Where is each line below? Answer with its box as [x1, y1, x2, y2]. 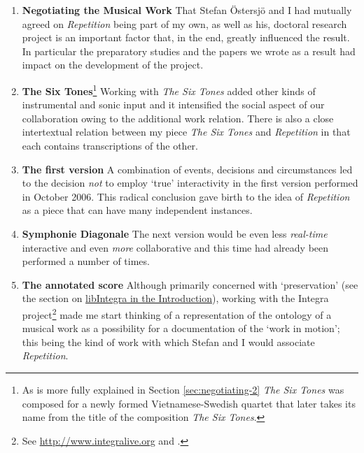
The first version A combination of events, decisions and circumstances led [22, 161, 353, 176]
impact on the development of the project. [22, 57, 204, 72]
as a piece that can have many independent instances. [22, 203, 253, 217]
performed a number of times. [22, 254, 150, 268]
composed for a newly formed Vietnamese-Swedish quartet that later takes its [22, 396, 356, 410]
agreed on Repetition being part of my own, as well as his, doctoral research [22, 16, 347, 31]
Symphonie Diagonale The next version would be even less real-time [22, 226, 328, 240]
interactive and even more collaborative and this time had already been [22, 240, 329, 254]
